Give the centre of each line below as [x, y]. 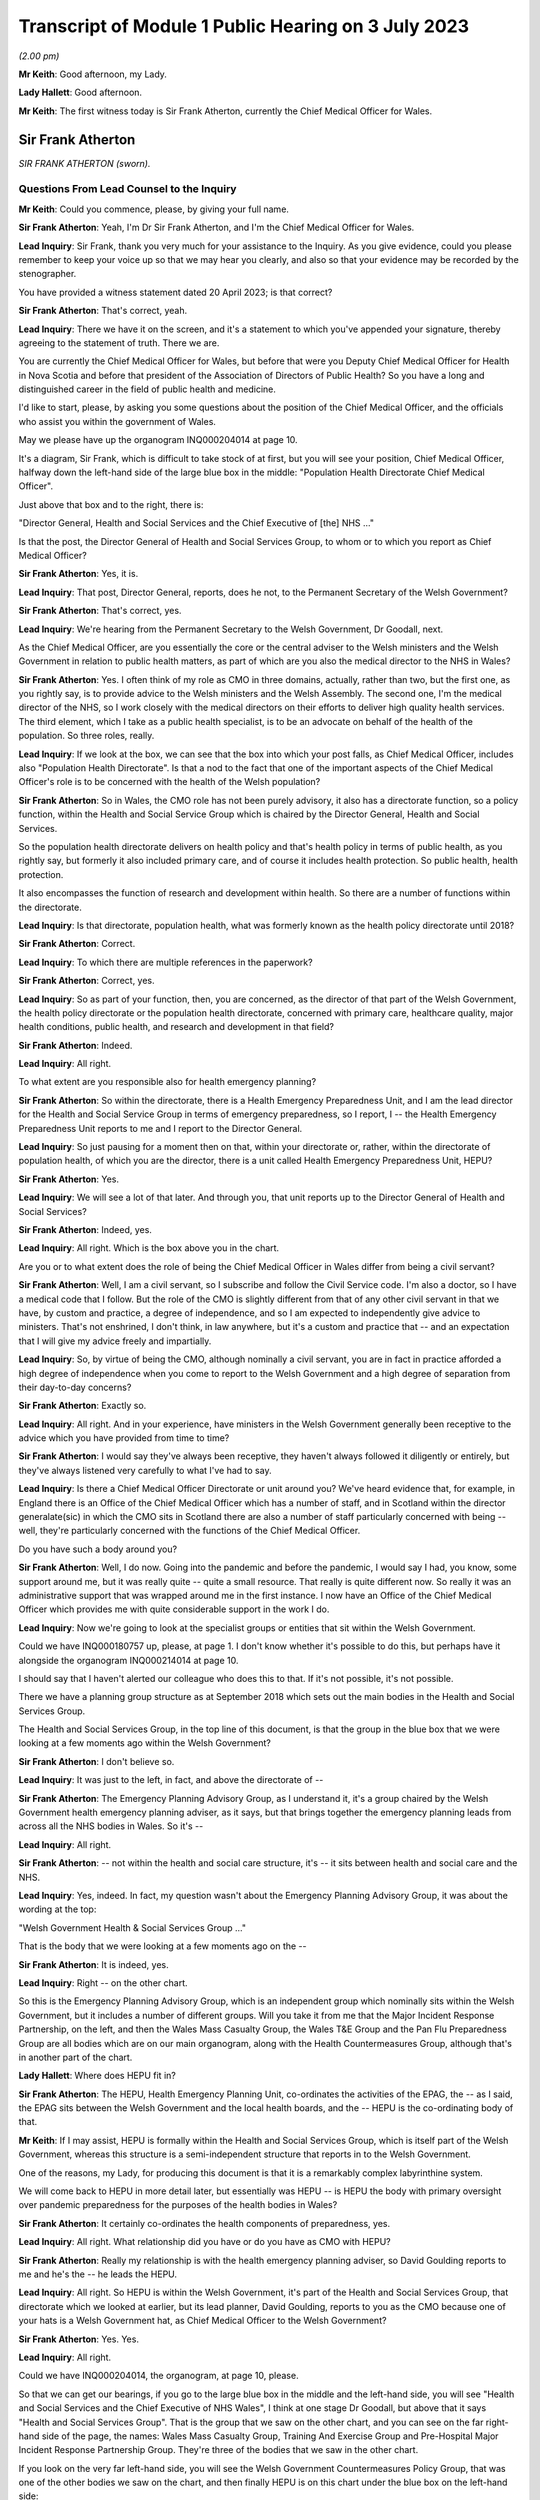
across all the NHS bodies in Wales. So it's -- [111, 1826]
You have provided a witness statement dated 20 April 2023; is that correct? [175, 292]
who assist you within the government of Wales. [117, 421]
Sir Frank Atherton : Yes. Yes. [79, 2339]
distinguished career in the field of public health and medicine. [147, 389]
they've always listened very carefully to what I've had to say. [145, 1470]
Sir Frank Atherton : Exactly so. [82, 1406]
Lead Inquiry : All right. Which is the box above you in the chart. [149, 1248]
